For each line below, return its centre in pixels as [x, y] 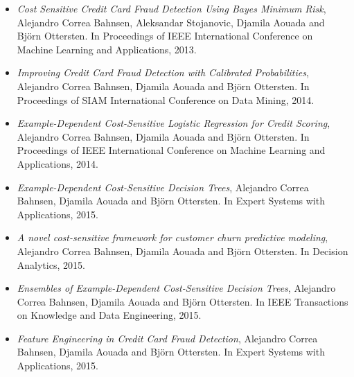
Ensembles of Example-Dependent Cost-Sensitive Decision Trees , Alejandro [176, 288]
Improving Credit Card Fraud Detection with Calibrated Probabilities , [163, 72]
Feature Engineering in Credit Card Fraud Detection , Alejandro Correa [167, 338]
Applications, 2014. [57, 163]
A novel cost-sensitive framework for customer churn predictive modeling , [172, 237]
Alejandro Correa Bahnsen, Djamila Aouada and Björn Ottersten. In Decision [183, 251]
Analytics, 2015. [51, 264]
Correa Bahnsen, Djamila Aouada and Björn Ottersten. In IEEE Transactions [183, 301]
